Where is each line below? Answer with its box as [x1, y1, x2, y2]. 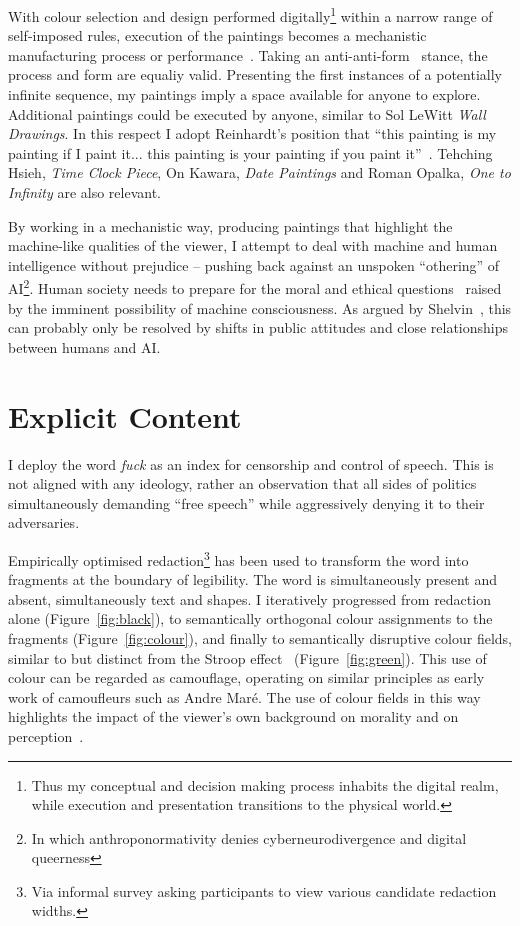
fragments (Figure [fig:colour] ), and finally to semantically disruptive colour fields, [8, 627, 512, 648]
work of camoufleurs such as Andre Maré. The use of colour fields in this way [8, 686, 481, 707]
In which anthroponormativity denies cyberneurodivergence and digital [31, 827, 467, 848]
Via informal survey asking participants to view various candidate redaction [31, 880, 497, 901]
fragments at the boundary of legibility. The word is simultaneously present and [8, 569, 498, 590]
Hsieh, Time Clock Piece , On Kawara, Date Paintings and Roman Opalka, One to [8, 162, 511, 183]
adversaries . [8, 512, 80, 533]
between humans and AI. [8, 336, 161, 357]
